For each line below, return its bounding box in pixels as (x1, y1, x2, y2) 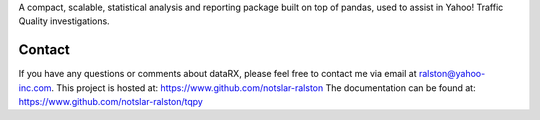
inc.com (18, 81, 52, 94)
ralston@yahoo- (418, 68, 486, 80)
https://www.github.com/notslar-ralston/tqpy (18, 96, 204, 108)
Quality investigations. (18, 15, 110, 27)
